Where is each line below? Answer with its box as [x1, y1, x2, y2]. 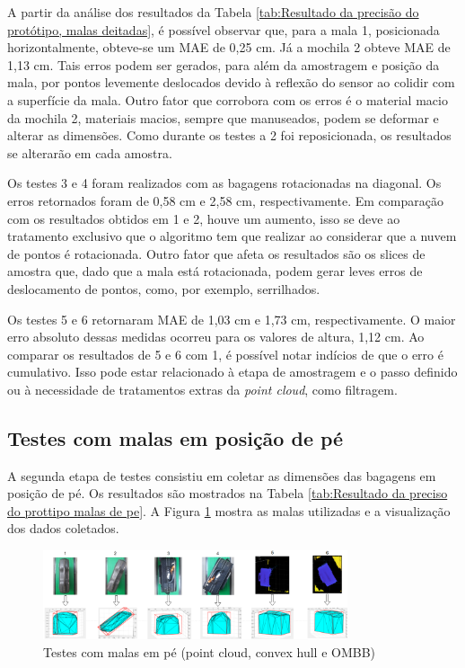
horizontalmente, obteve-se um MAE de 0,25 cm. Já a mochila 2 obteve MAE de [7, 38, 451, 57]
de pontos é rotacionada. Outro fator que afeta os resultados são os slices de [7, 244, 426, 263]
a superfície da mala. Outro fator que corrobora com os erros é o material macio [7, 90, 448, 109]
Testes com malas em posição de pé [7, 423, 344, 451]
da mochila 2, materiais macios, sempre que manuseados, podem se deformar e [7, 108, 439, 127]
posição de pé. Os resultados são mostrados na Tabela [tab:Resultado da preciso [7, 484, 448, 503]
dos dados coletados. [7, 519, 119, 538]
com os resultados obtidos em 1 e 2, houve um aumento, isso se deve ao [7, 209, 400, 227]
